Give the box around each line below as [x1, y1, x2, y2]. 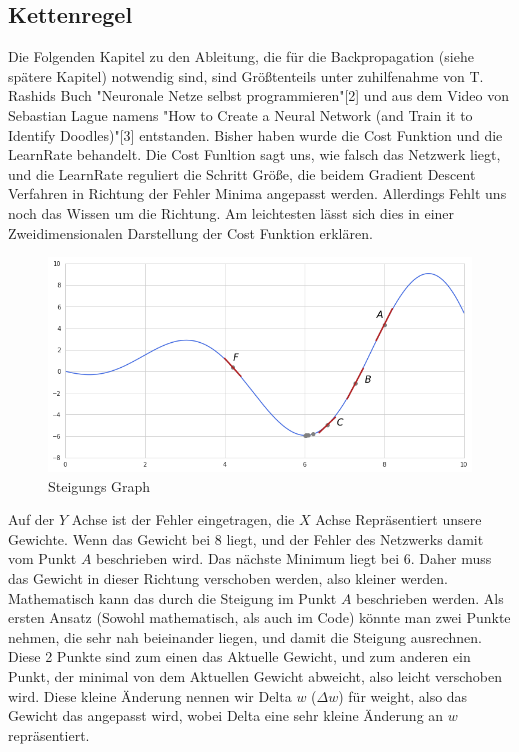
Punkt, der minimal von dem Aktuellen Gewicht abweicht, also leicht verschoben [8, 666, 503, 687]
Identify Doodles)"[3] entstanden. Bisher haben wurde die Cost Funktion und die [8, 124, 503, 145]
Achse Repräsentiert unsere [315, 509, 482, 530]
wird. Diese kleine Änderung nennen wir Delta [8, 685, 292, 706]
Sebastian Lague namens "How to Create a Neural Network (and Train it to [8, 104, 473, 125]
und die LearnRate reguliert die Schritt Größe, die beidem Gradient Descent [8, 163, 476, 184]
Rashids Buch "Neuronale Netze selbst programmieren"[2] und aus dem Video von [8, 85, 509, 106]
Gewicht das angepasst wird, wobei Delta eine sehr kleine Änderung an [8, 705, 444, 726]
